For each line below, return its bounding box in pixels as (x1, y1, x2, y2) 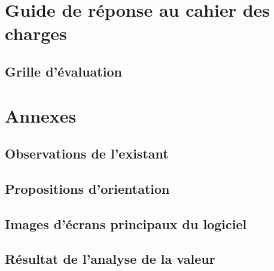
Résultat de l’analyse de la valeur (5, 249, 215, 268)
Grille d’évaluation (5, 62, 122, 80)
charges (5, 21, 67, 45)
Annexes (5, 103, 77, 127)
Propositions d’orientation (5, 179, 170, 197)
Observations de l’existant (5, 144, 169, 163)
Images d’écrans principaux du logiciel (5, 214, 247, 233)
